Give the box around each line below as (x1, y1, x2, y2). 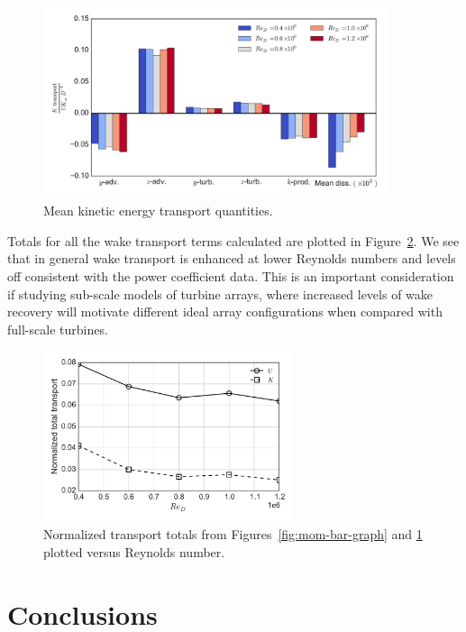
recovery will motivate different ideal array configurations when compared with (7, 302, 443, 321)
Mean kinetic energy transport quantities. (43, 201, 273, 220)
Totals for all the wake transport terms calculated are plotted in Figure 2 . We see (7, 231, 460, 250)
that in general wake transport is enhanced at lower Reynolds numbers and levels (7, 249, 456, 268)
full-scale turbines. (7, 319, 108, 338)
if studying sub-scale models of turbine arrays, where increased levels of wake (7, 284, 434, 303)
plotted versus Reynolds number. (43, 543, 225, 562)
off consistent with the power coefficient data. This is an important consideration (7, 267, 454, 286)
